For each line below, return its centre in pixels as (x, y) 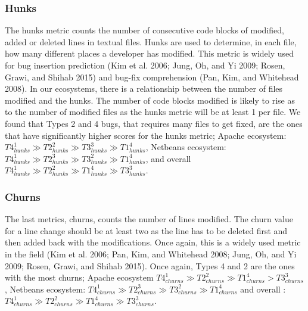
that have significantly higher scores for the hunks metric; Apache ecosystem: (146, 135)
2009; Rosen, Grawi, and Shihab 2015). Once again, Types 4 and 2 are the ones (150, 265)
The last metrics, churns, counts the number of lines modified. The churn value (149, 219)
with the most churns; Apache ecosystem (79, 277)
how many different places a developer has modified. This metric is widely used (150, 53)
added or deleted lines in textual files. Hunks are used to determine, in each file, (151, 41)
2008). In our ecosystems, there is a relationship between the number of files (144, 88)
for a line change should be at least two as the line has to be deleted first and (146, 230)
